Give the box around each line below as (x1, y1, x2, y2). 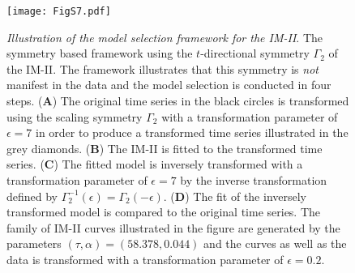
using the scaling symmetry (6, 108, 143, 125)
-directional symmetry (200, 45, 310, 62)
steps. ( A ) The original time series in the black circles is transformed (6, 92, 349, 109)
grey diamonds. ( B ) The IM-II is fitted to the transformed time (6, 139, 323, 156)
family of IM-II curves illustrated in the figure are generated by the (6, 219, 340, 236)
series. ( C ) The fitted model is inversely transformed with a (6, 156, 303, 173)
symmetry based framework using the (6, 45, 193, 62)
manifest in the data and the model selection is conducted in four (6, 76, 331, 93)
